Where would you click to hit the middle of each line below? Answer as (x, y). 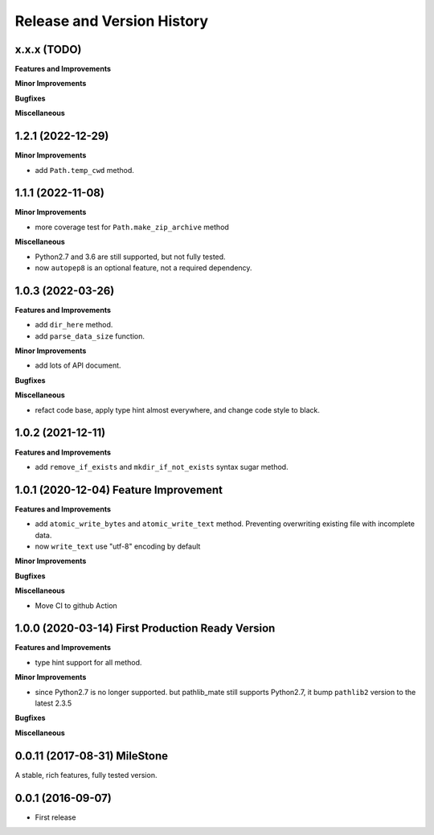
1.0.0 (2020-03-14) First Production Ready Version (145, 629)
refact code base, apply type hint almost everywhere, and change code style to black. (178, 409)
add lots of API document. (78, 365)
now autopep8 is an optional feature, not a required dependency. (143, 268)
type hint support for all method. (88, 662)
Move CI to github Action (76, 605)
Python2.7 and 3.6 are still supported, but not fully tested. (130, 257)
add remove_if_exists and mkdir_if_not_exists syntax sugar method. (162, 467)
